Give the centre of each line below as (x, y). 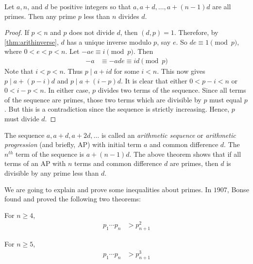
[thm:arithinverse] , (32, 41)
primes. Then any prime (40, 16)
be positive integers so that (91, 6)
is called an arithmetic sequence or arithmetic (169, 135)
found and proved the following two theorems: (73, 199)
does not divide (92, 32)
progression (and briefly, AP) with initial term (73, 144)
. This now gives (181, 71)
